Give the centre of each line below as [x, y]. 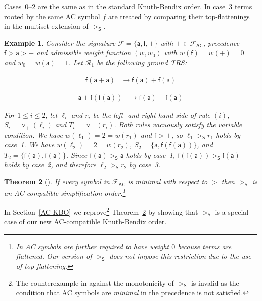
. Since [77, 154]
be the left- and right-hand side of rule [151, 115]
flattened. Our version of [54, 256]
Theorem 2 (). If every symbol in [57, 181]
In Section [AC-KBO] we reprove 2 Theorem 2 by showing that [101, 211]
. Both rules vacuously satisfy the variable [178, 125]
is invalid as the [215, 283]
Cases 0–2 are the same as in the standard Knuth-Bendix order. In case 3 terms [128, 6]
